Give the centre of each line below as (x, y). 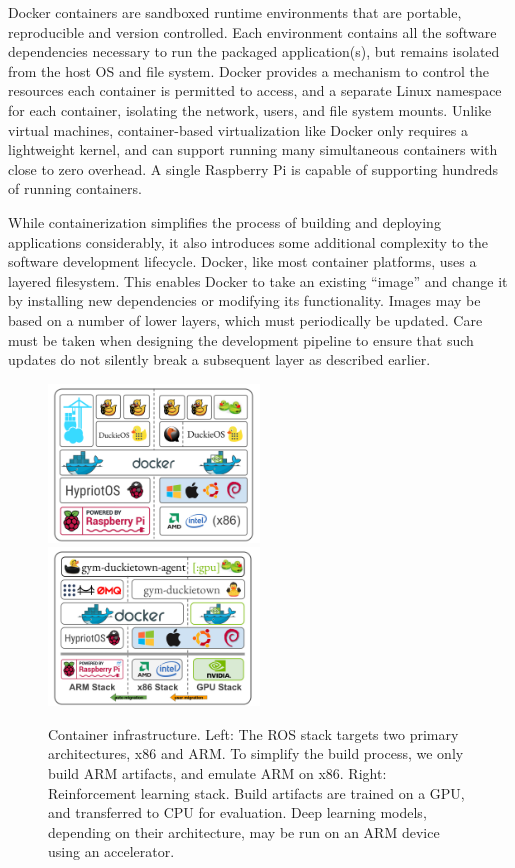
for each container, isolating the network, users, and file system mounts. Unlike (250, 109)
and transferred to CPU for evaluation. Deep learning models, (237, 812)
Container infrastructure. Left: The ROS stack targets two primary (253, 733)
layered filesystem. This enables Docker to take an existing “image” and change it (258, 280)
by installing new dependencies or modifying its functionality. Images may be (244, 300)
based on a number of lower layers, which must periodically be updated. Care (245, 319)
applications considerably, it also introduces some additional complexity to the (248, 241)
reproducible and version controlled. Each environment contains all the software (252, 31)
